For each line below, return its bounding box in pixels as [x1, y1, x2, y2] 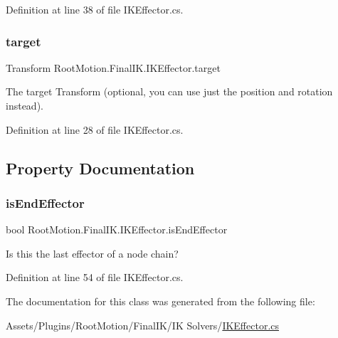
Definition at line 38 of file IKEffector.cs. [6, 2, 184, 16]
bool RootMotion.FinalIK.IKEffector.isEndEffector [6, 222, 228, 237]
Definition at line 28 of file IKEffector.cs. [6, 122, 184, 137]
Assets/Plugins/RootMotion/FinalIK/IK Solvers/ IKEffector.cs [6, 317, 280, 332]
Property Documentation [6, 157, 195, 179]
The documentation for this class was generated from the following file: [6, 293, 315, 308]
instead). [6, 98, 43, 112]
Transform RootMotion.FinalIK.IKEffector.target [6, 60, 221, 75]
